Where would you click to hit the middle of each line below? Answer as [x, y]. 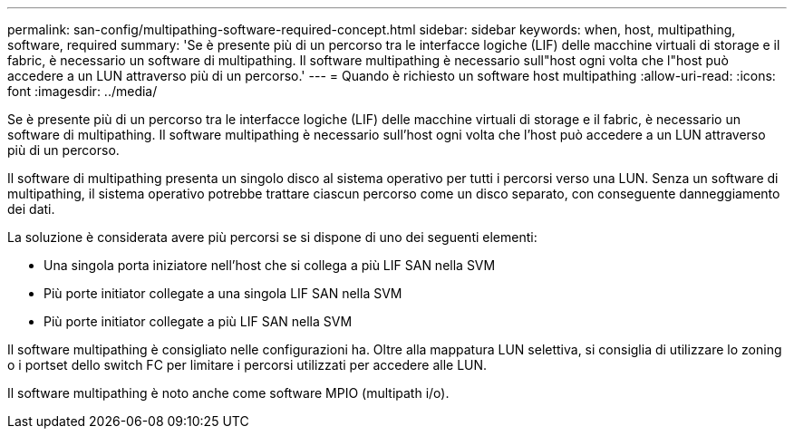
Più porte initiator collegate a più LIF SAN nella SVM [198, 321]
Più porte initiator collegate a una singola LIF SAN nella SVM [223, 293]
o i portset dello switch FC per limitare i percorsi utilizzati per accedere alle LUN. [247, 365]
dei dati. [31, 209]
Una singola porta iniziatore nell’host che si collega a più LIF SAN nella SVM [270, 265]
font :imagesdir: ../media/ [82, 91]
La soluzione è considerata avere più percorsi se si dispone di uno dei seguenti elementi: [272, 237]
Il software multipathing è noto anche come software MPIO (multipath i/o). [228, 393]
